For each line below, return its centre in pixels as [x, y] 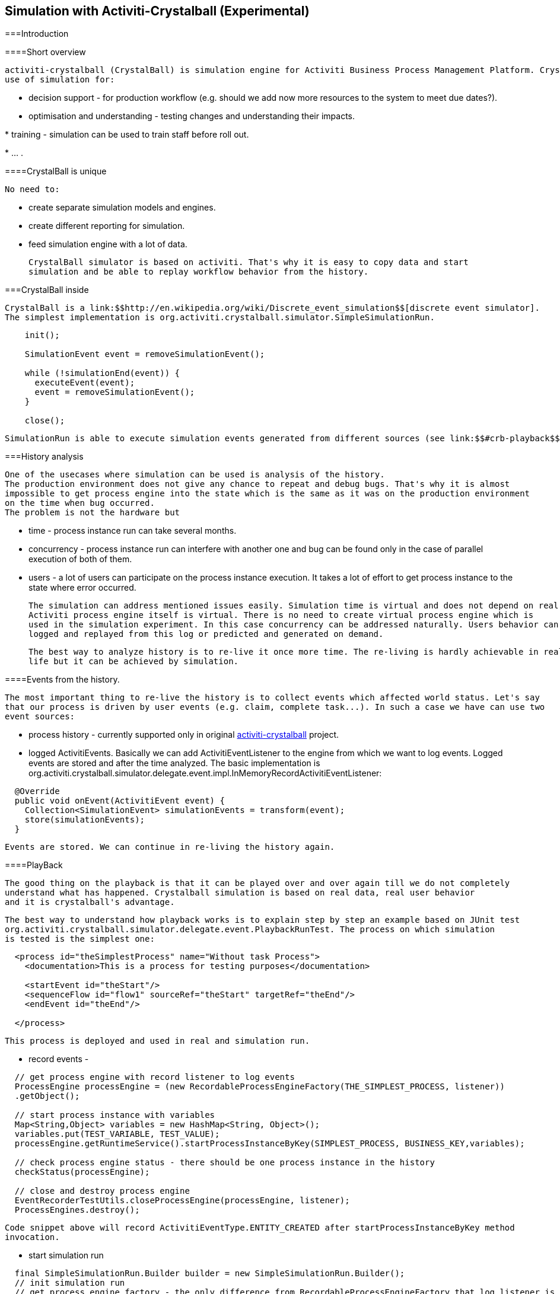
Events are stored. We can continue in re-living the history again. [170, 847]
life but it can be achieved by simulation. [134, 662]
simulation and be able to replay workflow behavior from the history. [199, 272]
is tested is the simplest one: [80, 939]
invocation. [32, 1237]
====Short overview [45, 52]
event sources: [40, 717]
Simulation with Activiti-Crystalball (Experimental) [157, 11]
